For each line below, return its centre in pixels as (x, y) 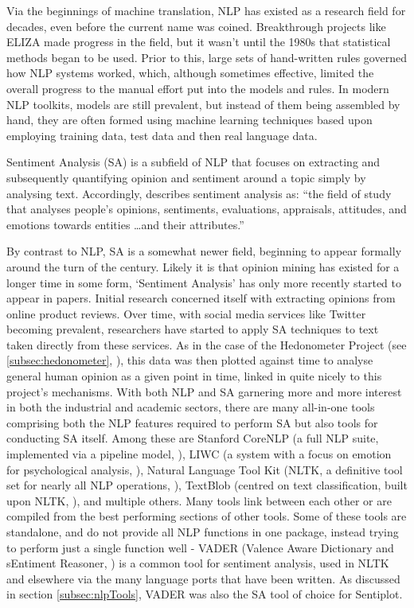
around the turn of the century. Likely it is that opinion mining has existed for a (203, 266)
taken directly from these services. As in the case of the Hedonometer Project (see (207, 344)
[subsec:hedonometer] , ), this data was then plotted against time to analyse (190, 360)
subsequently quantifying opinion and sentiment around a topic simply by (186, 177)
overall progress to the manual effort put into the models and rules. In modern (198, 88)
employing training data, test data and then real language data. (162, 135)
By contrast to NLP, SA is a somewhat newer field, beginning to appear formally (204, 251)
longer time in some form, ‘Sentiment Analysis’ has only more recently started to (204, 282)
